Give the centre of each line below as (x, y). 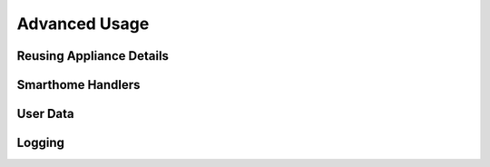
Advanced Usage (83, 24)
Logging (41, 143)
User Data (45, 114)
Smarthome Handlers (78, 85)
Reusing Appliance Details (93, 56)
